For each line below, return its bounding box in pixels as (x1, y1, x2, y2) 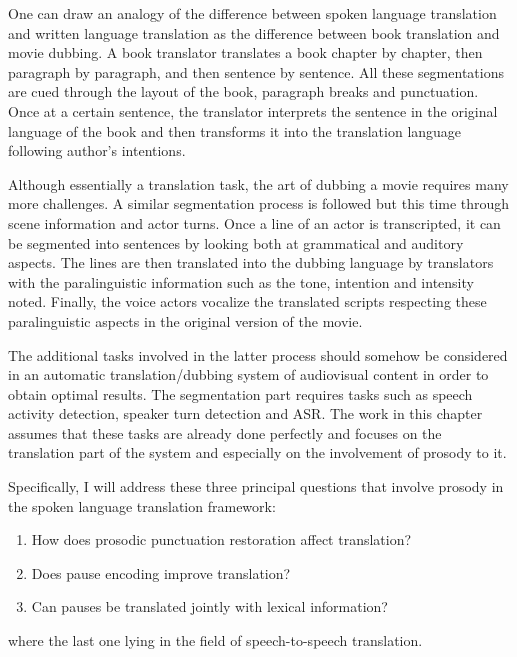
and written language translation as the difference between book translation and (8, 22, 500, 43)
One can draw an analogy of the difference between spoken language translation (8, 3, 497, 23)
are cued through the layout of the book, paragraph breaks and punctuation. (8, 81, 479, 102)
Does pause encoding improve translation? (31, 562, 291, 583)
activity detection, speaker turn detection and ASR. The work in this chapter (8, 403, 483, 424)
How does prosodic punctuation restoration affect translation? (31, 529, 412, 550)
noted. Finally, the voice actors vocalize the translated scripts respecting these (8, 291, 487, 312)
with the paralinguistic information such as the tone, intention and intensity (8, 271, 474, 292)
